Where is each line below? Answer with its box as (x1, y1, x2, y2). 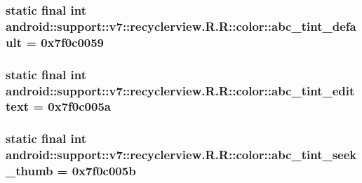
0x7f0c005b (72, 162, 136, 179)
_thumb (6, 162, 53, 179)
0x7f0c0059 (41, 33, 105, 50)
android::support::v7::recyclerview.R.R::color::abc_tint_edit (6, 81, 355, 99)
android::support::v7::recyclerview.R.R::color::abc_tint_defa (6, 17, 356, 34)
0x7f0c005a (48, 97, 111, 115)
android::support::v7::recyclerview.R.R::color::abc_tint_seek (6, 146, 357, 163)
